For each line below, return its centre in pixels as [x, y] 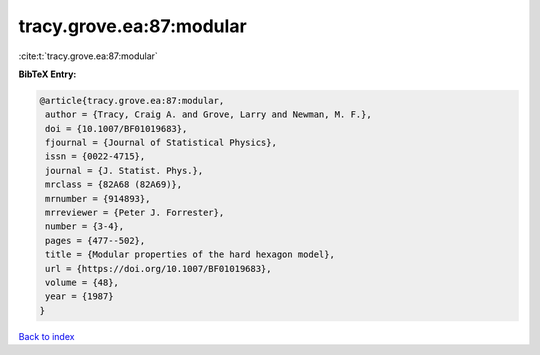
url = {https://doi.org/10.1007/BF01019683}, [158, 268]
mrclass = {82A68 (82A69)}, [114, 184]
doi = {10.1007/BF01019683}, [116, 128]
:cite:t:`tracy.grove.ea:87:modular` [88, 56]
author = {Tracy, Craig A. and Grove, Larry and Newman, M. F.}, [208, 114]
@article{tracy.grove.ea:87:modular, [132, 100]
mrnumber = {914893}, [98, 198]
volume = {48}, [82, 282]
